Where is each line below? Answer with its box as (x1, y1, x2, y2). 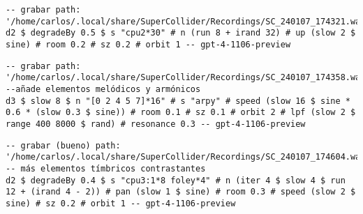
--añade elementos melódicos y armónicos (6, 84, 201, 94)
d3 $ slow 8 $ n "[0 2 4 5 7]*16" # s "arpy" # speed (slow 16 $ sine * (6, 95, 350, 106)
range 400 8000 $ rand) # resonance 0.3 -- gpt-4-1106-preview (6, 119, 306, 129)
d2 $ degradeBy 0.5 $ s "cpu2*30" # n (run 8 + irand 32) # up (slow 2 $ (6, 28, 356, 38)
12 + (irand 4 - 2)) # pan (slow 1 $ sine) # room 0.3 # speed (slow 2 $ (6, 187, 356, 197)
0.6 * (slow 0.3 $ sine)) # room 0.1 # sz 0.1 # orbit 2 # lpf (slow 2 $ (6, 107, 356, 118)
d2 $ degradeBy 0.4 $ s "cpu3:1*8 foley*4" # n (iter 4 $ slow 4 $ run (6, 175, 346, 185)
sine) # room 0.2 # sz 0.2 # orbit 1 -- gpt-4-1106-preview (6, 39, 291, 49)
